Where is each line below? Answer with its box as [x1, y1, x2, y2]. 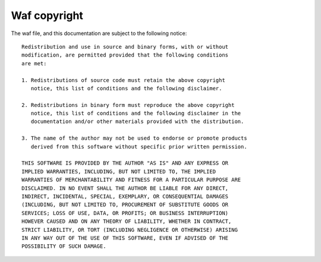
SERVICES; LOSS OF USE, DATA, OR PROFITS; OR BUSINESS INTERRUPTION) [21, 210, 229, 216]
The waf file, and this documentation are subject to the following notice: [11, 30, 187, 37]
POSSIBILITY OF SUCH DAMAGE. [21, 243, 106, 250]
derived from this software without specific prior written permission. [30, 143, 247, 150]
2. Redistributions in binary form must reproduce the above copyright [21, 102, 235, 108]
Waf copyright [11, 9, 83, 22]
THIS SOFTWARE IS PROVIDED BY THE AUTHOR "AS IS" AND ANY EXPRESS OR [21, 160, 229, 166]
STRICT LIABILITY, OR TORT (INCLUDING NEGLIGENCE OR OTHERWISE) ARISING [21, 226, 238, 233]
